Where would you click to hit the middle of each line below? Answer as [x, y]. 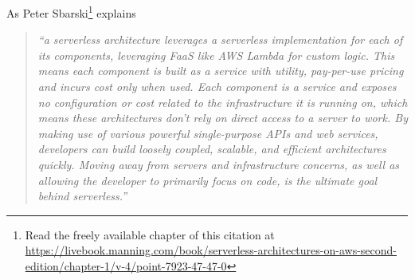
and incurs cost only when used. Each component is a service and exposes [217, 87]
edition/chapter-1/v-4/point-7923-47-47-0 [126, 265]
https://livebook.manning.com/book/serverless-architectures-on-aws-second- [211, 250]
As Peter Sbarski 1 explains [71, 12]
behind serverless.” [82, 196]
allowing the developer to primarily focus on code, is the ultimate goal [207, 180]
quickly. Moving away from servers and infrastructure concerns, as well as [219, 164]
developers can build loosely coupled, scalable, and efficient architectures [212, 149]
